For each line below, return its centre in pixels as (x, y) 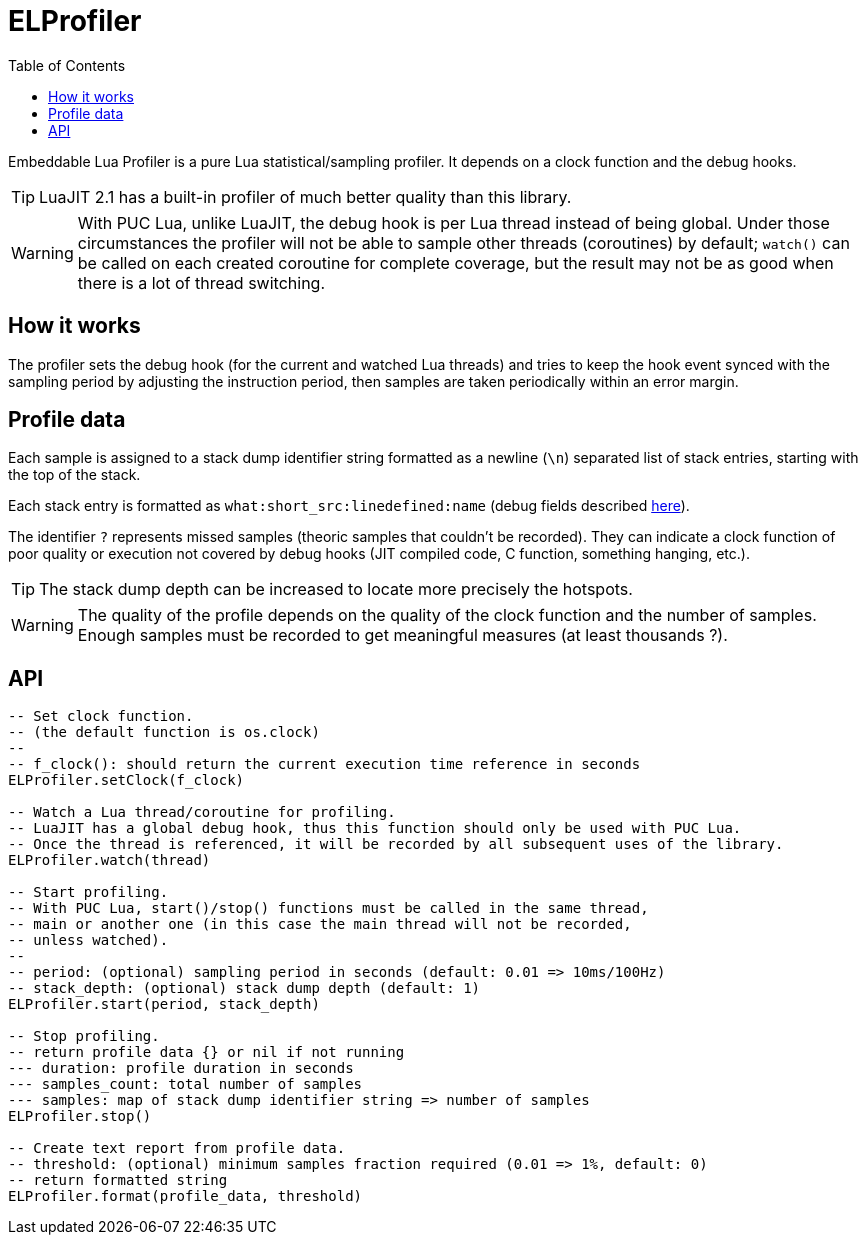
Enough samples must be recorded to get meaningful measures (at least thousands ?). (402, 635)
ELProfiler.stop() (80, 1116)
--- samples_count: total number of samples (185, 1084)
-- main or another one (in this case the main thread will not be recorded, (320, 924)
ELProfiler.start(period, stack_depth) (164, 1004)
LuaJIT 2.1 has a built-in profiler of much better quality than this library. (305, 196)
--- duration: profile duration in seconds (181, 1068)
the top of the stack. (74, 475)
